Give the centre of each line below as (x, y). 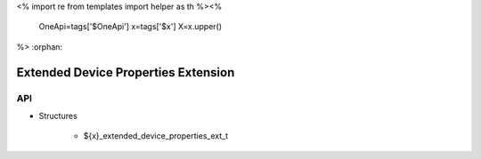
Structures (58, 115)
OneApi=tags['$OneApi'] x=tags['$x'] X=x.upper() (130, 27)
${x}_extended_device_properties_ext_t (156, 136)
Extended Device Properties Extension (126, 72)
